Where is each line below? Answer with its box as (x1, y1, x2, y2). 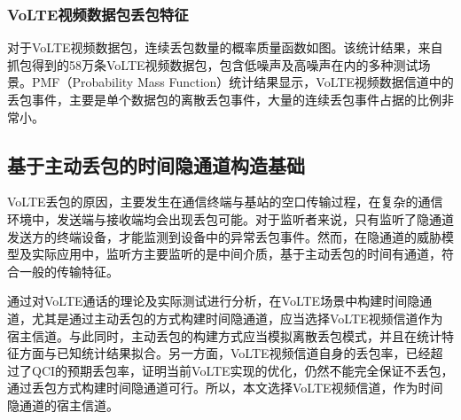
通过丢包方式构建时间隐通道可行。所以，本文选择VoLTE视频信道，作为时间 (7, 378, 443, 397)
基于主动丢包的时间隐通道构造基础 (7, 151, 305, 178)
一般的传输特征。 (19, 261, 119, 280)
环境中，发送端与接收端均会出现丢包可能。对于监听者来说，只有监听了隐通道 (7, 209, 454, 228)
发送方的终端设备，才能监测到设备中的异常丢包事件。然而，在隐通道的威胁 (7, 227, 441, 245)
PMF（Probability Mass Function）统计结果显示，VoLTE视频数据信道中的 (31, 73, 454, 91)
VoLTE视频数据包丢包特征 (7, 3, 189, 25)
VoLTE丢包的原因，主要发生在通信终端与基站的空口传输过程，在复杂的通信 (7, 192, 443, 211)
